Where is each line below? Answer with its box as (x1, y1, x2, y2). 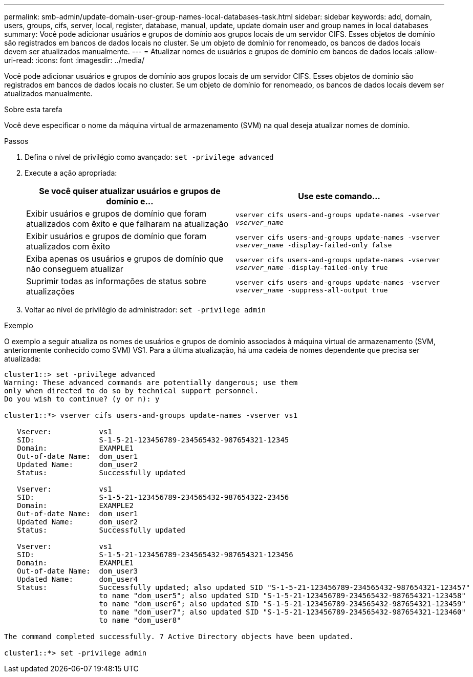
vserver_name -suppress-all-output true (235, 286, 388, 294)
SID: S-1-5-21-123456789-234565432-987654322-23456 (17, 493, 289, 501)
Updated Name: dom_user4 (17, 575, 138, 583)
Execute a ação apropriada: (25, 168, 117, 177)
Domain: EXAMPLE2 (17, 501, 134, 510)
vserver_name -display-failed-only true (235, 264, 388, 271)
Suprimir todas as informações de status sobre (26, 276, 206, 286)
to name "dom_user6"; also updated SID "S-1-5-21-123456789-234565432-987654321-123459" (99, 600, 466, 608)
